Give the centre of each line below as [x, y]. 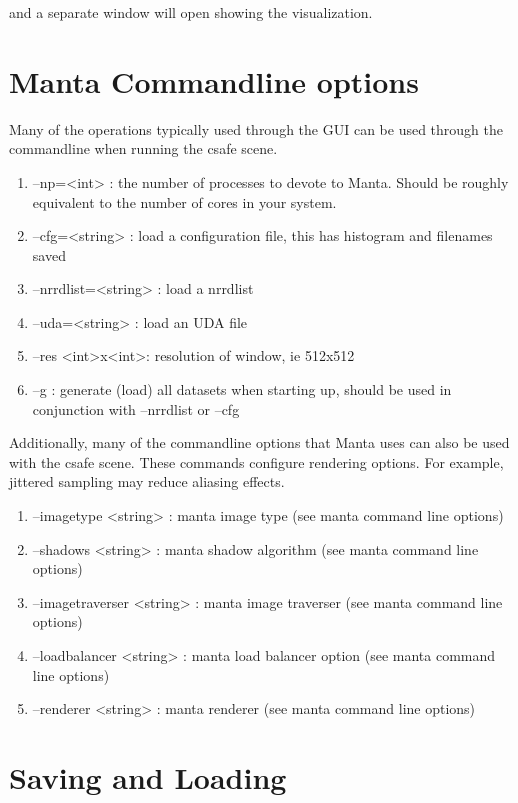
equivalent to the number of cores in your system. [184, 201]
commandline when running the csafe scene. [143, 148]
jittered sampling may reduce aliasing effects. [147, 481]
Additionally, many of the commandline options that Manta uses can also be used [259, 442]
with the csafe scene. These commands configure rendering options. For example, [256, 461]
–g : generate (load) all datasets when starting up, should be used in [242, 389]
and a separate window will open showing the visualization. [191, 12]
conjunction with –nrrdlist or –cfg [136, 408]
